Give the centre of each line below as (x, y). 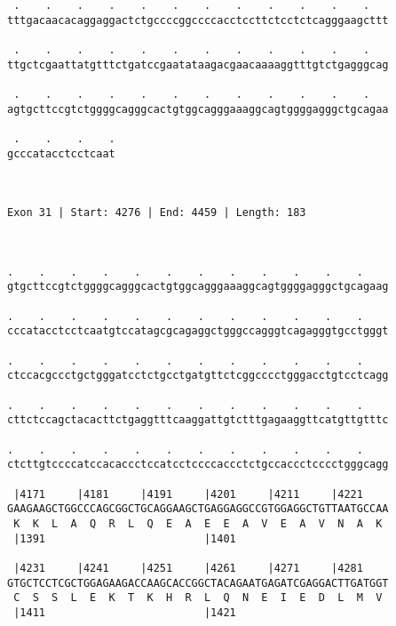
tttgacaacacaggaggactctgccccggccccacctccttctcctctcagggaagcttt (198, 20)
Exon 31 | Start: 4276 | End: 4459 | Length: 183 (157, 213)
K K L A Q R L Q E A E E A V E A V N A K (198, 523)
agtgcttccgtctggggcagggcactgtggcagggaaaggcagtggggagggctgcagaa (198, 109)
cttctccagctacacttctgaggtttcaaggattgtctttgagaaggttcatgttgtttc (198, 420)
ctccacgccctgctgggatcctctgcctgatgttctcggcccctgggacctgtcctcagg (198, 376)
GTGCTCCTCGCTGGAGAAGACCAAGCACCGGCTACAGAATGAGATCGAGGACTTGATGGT (198, 583)
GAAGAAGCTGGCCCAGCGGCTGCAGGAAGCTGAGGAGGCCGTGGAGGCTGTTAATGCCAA (198, 509)
